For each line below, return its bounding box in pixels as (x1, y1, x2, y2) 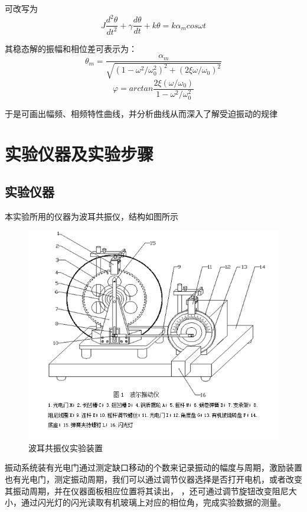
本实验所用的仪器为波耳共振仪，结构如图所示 (5, 210, 178, 222)
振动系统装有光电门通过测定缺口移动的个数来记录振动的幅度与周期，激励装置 (5, 461, 302, 474)
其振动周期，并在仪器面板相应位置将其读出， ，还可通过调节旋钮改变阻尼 (5, 484, 289, 497)
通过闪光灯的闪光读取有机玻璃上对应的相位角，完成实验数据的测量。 (21, 496, 286, 508)
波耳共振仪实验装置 (28, 441, 103, 454)
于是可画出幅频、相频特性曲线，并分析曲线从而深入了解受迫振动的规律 (5, 107, 277, 119)
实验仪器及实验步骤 (5, 142, 154, 166)
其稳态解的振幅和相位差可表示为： (5, 42, 137, 54)
